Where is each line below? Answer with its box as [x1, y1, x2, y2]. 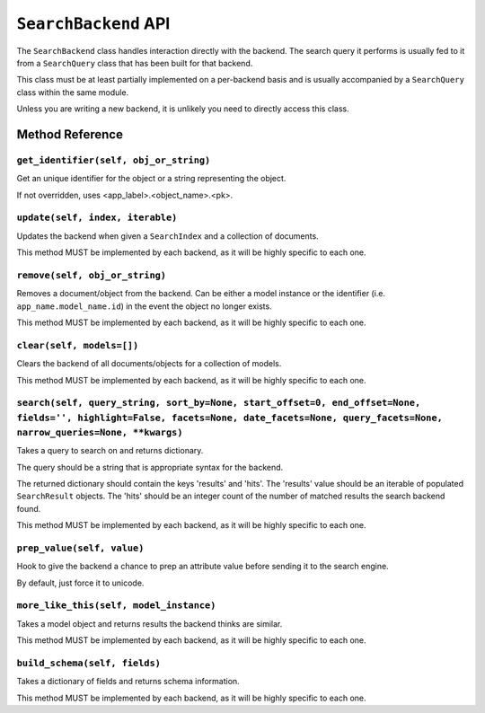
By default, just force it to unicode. [16, 577, 145, 588]
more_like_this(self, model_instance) [16, 600, 216, 612]
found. [16, 503, 41, 514]
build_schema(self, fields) [16, 656, 162, 669]
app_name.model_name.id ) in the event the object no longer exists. [16, 301, 273, 312]
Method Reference [16, 127, 123, 142]
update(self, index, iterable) [16, 212, 178, 224]
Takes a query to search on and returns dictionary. [16, 445, 204, 456]
